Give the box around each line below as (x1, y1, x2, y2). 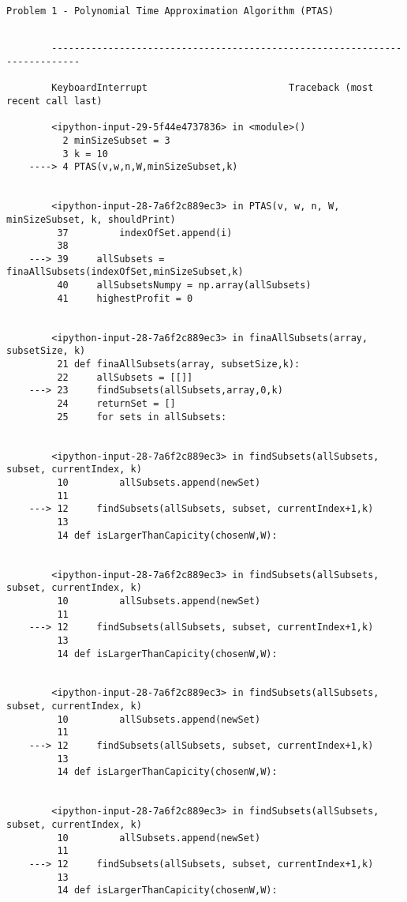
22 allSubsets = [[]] (57, 371, 193, 383)
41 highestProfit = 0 (57, 292, 193, 304)
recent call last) (6, 95, 103, 107)
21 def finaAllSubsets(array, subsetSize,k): (57, 359, 301, 370)
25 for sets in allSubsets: (57, 411, 227, 423)
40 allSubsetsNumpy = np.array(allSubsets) (57, 280, 312, 291)
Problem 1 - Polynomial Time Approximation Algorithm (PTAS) (6, 6, 334, 17)
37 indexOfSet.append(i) (57, 227, 233, 239)
